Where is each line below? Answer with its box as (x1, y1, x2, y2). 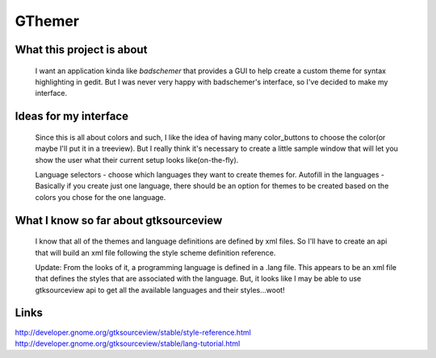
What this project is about (15, 43, 148, 56)
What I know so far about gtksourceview (15, 214, 223, 227)
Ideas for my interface (15, 110, 129, 123)
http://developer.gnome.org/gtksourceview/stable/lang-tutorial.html (15, 339, 241, 348)
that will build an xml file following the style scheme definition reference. (35, 248, 276, 257)
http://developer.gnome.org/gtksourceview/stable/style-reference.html (15, 327, 252, 337)
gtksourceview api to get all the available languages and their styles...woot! (35, 285, 286, 294)
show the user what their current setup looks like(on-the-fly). (35, 155, 239, 164)
